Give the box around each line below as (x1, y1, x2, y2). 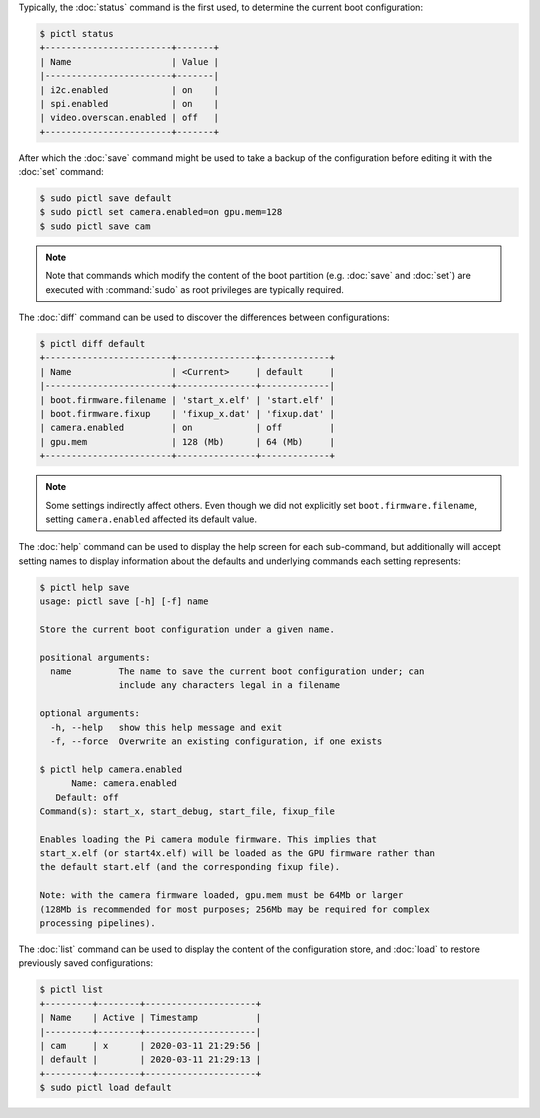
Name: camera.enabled (71, 778, 177, 789)
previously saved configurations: (18, 957, 154, 969)
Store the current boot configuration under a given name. (39, 623, 335, 635)
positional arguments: (39, 651, 151, 663)
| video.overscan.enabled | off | (39, 112, 220, 124)
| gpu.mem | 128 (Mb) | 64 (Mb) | (39, 436, 335, 447)
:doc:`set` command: (18, 166, 104, 178)
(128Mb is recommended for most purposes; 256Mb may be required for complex (39, 903, 430, 915)
